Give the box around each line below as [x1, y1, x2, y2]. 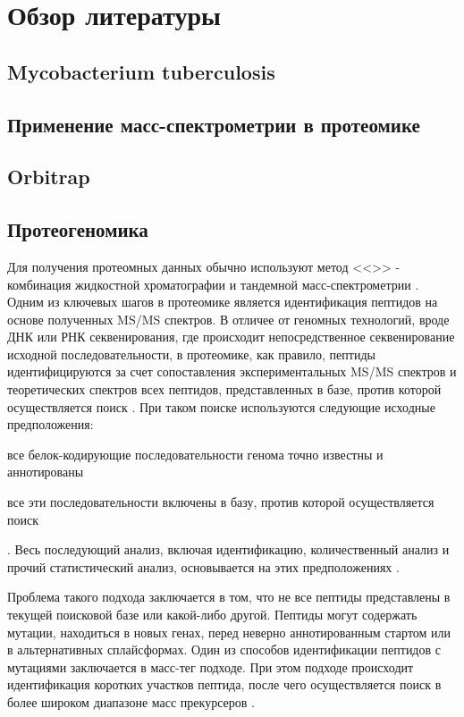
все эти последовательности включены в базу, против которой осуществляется [7, 493, 434, 511]
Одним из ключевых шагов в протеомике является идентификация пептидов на [7, 292, 438, 311]
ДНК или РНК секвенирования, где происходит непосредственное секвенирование [7, 327, 455, 346]
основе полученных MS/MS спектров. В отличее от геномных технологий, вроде [7, 309, 450, 328]
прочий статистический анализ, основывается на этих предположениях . [7, 557, 400, 576]
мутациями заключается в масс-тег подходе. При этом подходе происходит [7, 657, 414, 676]
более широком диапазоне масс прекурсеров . [7, 692, 255, 711]
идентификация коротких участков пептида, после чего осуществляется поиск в [7, 675, 442, 694]
